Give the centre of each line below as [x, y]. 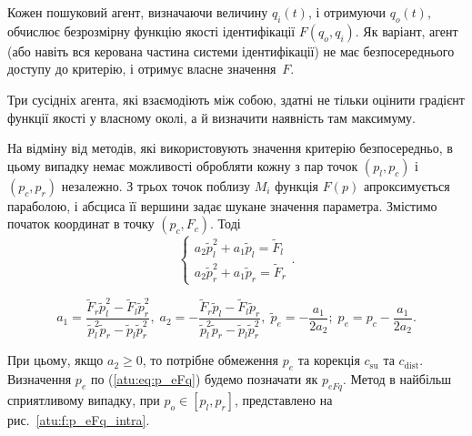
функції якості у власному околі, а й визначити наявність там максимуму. [212, 117]
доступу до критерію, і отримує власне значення [142, 69]
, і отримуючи [346, 12]
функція [297, 185]
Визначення [40, 379]
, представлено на [283, 399]
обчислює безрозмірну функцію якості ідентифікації [151, 30]
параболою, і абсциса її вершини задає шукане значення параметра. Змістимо [222, 205]
